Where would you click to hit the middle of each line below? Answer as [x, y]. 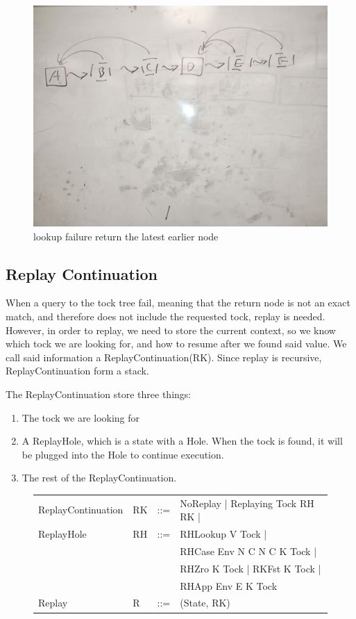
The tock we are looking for [81, 417]
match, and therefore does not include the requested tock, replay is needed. [166, 316]
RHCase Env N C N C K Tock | [248, 551]
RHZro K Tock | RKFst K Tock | [251, 568]
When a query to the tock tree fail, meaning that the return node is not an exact [178, 303]
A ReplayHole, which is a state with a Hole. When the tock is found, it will [182, 441]
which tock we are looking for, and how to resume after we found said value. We [176, 344]
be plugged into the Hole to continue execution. [123, 454]
